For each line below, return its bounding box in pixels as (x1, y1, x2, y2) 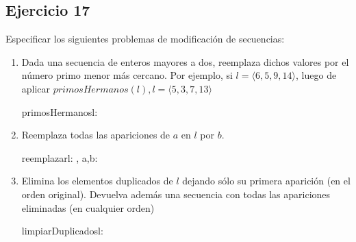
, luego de (296, 68, 337, 82)
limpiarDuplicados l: (21, 223, 103, 238)
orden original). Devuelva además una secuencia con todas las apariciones (21, 186, 331, 201)
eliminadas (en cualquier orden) (21, 200, 155, 215)
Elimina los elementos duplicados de (21, 173, 173, 188)
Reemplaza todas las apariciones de (21, 128, 170, 142)
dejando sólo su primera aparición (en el (182, 173, 351, 188)
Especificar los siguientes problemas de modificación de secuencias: (5, 32, 285, 46)
